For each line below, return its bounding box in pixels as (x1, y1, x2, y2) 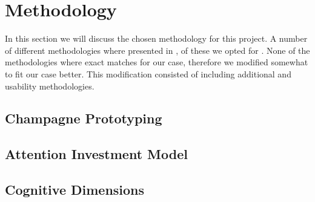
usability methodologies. (5, 79, 94, 92)
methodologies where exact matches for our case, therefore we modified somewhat (5, 56, 308, 68)
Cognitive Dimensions (5, 180, 145, 199)
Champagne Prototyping (5, 109, 162, 128)
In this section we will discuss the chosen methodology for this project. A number (5, 32, 308, 45)
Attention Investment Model (5, 145, 188, 163)
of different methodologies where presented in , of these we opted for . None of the (5, 44, 310, 56)
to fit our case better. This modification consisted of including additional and (5, 67, 291, 80)
